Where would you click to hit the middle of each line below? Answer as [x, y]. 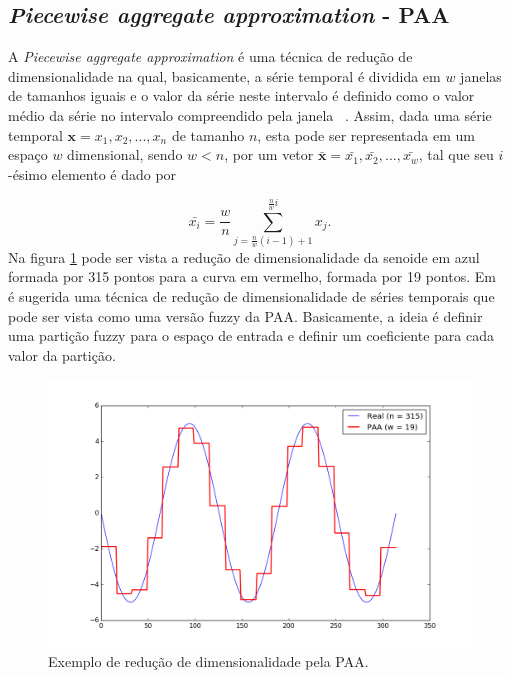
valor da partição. [62, 354]
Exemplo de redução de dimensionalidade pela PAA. [208, 660]
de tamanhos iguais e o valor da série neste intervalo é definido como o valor [241, 95]
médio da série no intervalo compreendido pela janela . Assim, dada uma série [250, 114]
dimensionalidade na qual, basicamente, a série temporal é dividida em [224, 75]
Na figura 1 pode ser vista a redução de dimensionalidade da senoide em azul [244, 256]
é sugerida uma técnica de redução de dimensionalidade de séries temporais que [251, 296]
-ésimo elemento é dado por [92, 173]
